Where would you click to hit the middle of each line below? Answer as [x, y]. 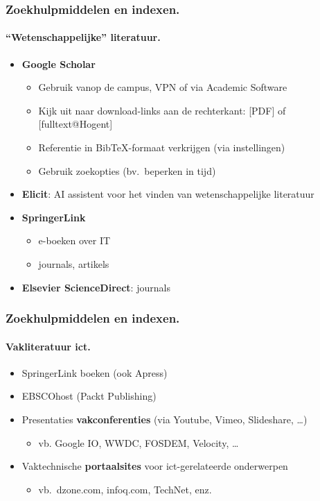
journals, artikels [74, 263]
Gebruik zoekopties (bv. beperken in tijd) [127, 170]
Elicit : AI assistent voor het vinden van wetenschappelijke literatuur [168, 194]
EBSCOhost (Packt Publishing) [89, 396]
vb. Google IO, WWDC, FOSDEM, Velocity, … [139, 442]
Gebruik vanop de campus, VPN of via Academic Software [163, 87]
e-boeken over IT [74, 240]
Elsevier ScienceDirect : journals [96, 287]
